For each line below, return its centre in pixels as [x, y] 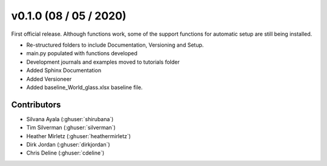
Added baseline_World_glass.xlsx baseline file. [84, 87]
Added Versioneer [49, 79]
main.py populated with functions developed [82, 53]
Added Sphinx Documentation [64, 70]
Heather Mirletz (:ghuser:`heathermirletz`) [79, 136]
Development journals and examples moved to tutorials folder [103, 62]
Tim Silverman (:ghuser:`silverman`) [71, 128]
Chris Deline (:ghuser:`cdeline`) [65, 153]
